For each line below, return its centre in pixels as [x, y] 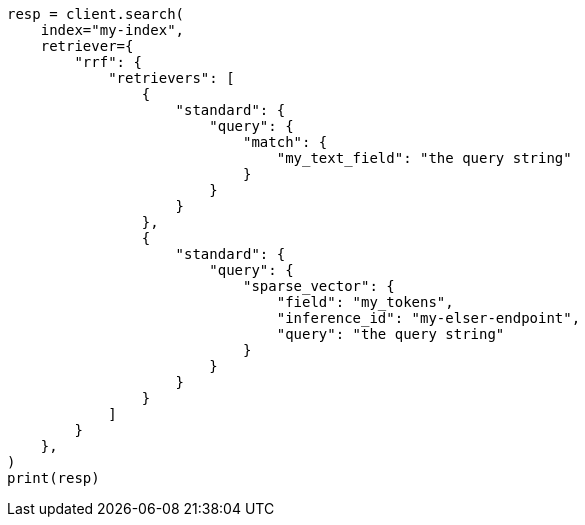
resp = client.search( [96, 14]
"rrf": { [108, 62]
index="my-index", [112, 30]
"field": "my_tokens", [365, 302]
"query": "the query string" [390, 334]
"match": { [285, 142]
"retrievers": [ [171, 78]
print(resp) [53, 478]
